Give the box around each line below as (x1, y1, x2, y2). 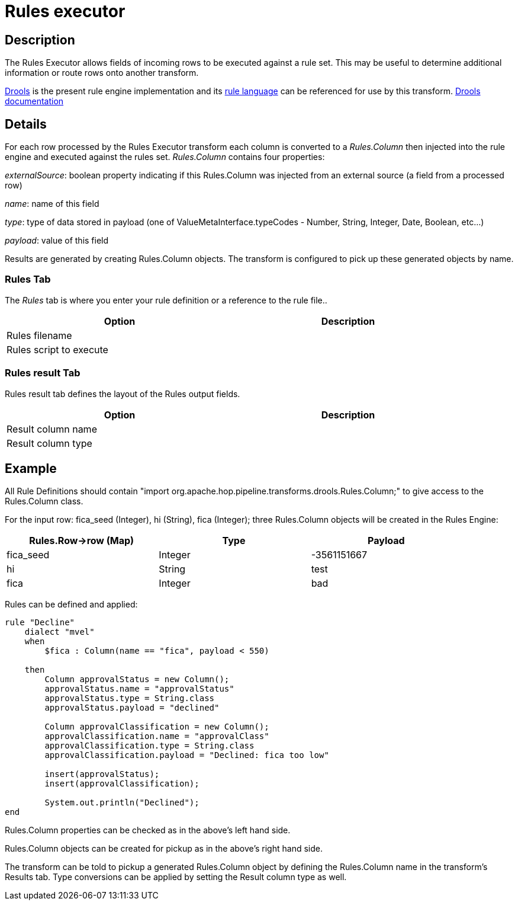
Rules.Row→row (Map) (29, 535, 134, 547)
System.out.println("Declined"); (44, 798, 200, 808)
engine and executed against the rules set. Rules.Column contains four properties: (5, 152, 325, 162)
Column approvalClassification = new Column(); (44, 722, 269, 732)
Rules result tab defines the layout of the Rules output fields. (5, 388, 240, 399)
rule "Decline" (5, 618, 75, 628)
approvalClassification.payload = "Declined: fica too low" (44, 750, 329, 760)
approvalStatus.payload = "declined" (44, 703, 220, 713)
